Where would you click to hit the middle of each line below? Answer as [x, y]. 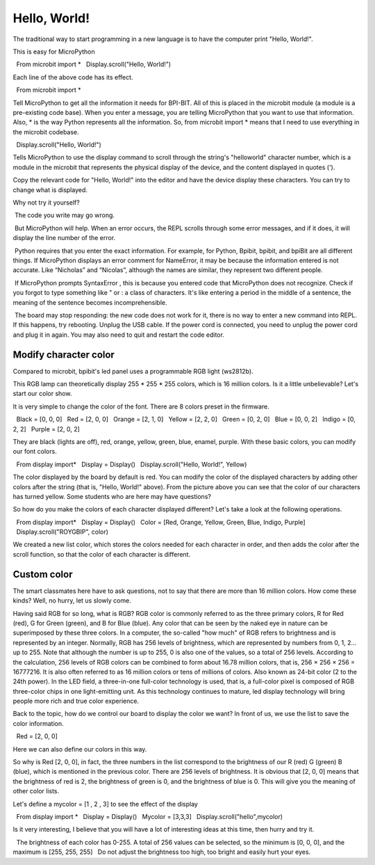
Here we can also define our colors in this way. [80, 749]
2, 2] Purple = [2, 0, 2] [46, 429]
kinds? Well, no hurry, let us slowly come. [72, 601]
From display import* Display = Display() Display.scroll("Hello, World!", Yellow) [132, 464]
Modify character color [64, 355]
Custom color [43, 574]
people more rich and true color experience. [76, 701]
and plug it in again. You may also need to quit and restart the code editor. [119, 335]
